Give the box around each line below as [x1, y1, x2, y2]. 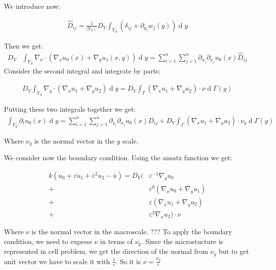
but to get [219, 246, 249, 256]
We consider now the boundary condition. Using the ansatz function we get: [4, 152, 232, 163]
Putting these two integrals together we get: [4, 103, 136, 114]
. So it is [115, 256, 141, 266]
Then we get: [4, 40, 43, 50]
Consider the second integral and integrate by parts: [4, 65, 161, 75]
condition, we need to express [4, 236, 92, 246]
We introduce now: [4, 1, 60, 11]
